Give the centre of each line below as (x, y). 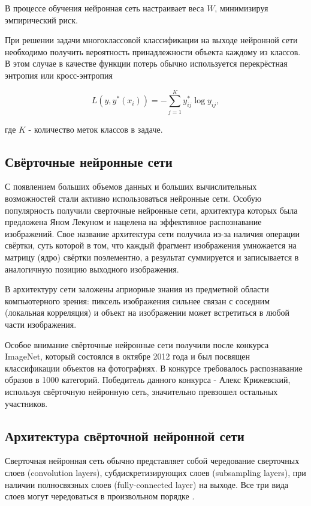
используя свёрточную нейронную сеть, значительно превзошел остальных (141, 391)
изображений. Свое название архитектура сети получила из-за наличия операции (153, 233)
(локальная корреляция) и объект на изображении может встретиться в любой (147, 312)
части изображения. (41, 324)
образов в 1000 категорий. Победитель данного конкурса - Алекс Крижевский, (148, 380)
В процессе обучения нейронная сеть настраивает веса (105, 8)
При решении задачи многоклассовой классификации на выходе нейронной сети (151, 40)
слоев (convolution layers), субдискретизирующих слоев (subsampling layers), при (155, 472)
